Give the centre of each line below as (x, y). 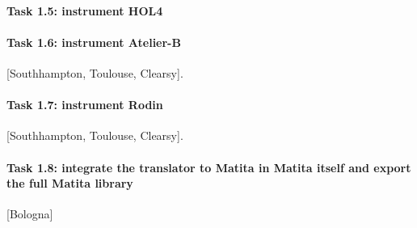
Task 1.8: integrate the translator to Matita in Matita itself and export (209, 167)
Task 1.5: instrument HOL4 (85, 10)
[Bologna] (30, 214)
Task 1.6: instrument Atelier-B (94, 42)
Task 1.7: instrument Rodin (85, 105)
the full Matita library (70, 183)
